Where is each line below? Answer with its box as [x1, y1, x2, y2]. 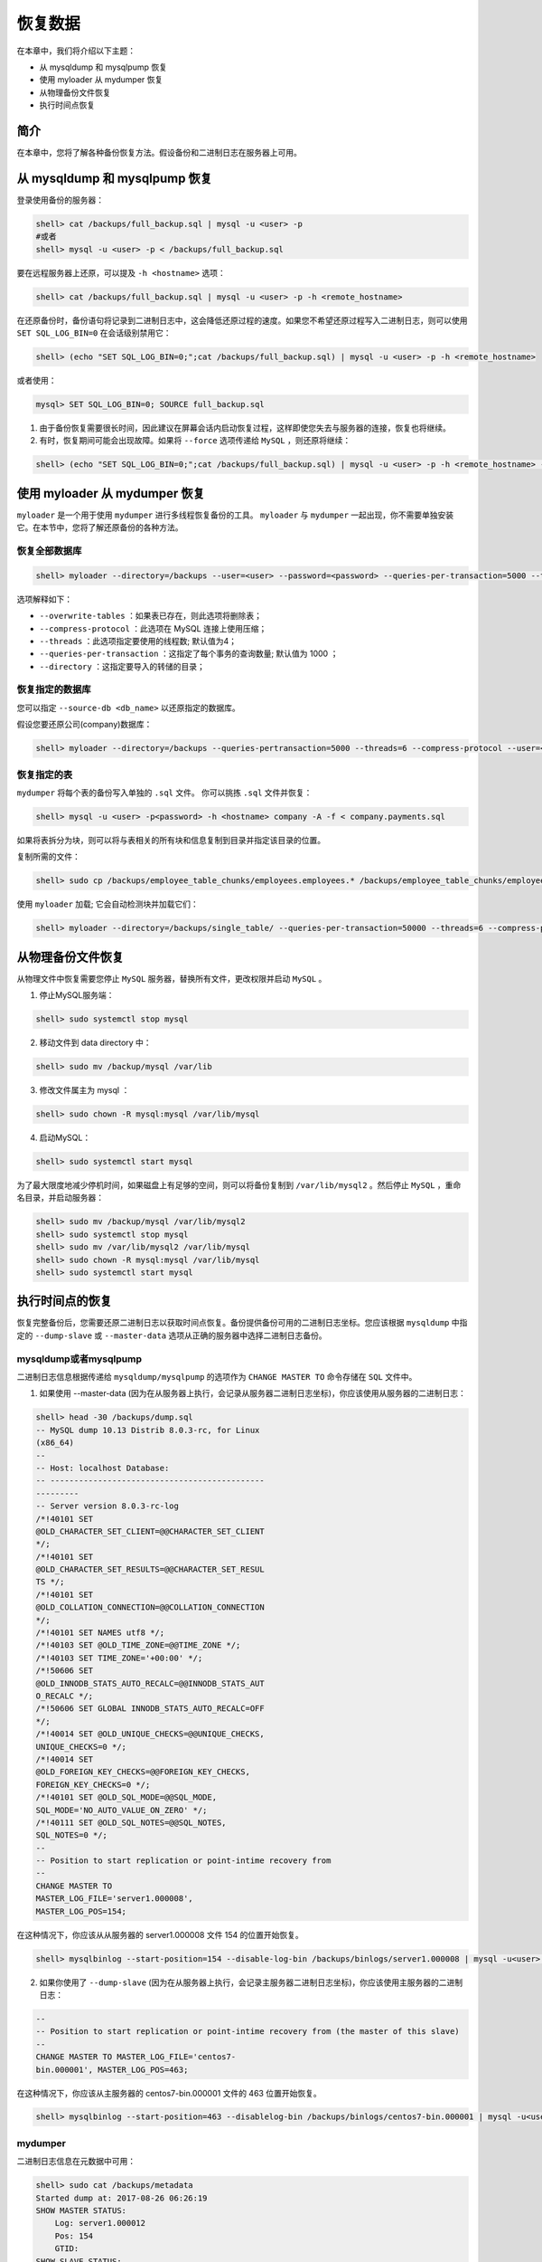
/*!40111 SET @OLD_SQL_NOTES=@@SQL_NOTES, [35, 1817, 227, 1828]
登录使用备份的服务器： [16, 195, 104, 205]
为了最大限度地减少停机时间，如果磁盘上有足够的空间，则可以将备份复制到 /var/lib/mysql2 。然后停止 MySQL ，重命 [16, 1180, 462, 1191]
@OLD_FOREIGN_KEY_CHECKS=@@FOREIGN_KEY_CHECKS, [35, 1767, 250, 1777]
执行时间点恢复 [39, 100, 95, 110]
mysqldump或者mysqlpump [16, 1353, 143, 1365]
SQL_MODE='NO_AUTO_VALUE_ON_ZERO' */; [35, 1805, 208, 1815]
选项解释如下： [16, 594, 72, 604]
